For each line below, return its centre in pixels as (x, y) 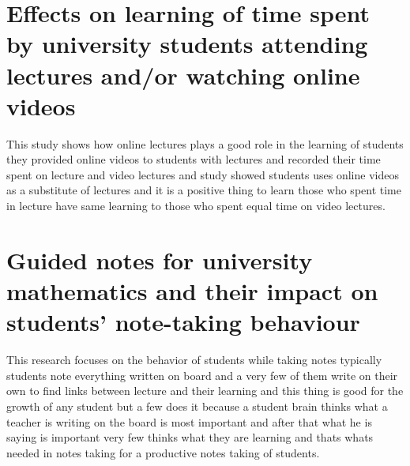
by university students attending (187, 44)
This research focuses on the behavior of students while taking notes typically (194, 360)
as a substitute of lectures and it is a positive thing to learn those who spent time (204, 190)
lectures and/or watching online (183, 75)
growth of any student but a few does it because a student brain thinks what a (197, 406)
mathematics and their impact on (192, 291)
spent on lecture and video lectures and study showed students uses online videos (203, 174)
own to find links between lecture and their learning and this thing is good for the (205, 391)
